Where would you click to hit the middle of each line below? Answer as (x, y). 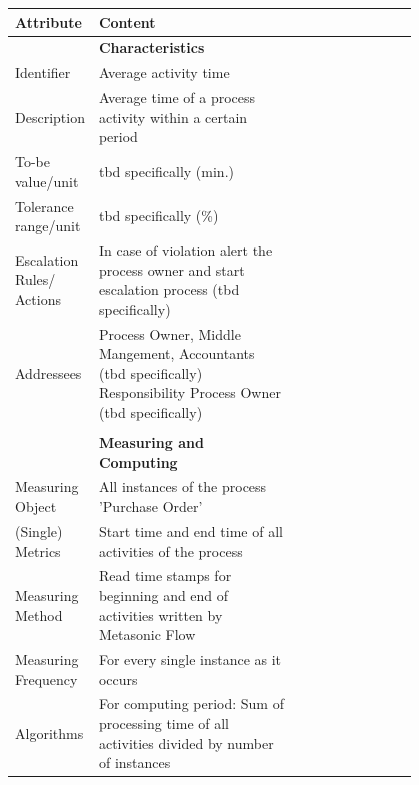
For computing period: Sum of (191, 703)
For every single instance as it (190, 658)
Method (39, 614)
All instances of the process (182, 486)
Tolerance (44, 205)
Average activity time (164, 72)
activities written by (160, 614)
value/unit (47, 180)
